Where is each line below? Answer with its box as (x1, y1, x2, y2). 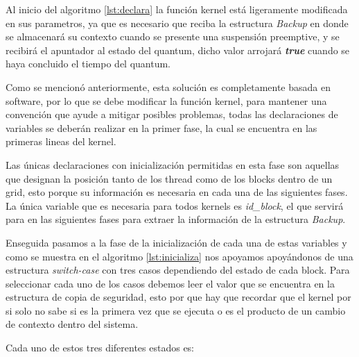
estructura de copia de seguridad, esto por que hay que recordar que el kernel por (6, 290, 351, 304)
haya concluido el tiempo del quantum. (6, 56, 171, 71)
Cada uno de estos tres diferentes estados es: (6, 340, 195, 355)
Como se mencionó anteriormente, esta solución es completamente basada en (6, 79, 331, 94)
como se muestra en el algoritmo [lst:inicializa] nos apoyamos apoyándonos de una (6, 249, 353, 263)
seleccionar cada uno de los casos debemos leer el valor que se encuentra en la (6, 276, 335, 290)
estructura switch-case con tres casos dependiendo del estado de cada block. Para (6, 263, 350, 277)
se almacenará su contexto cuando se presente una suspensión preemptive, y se (6, 29, 340, 44)
